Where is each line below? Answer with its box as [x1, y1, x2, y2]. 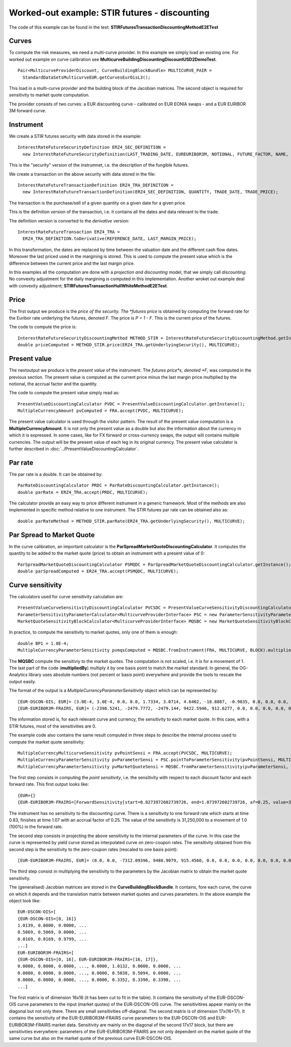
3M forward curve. [9, 108, 47, 114]
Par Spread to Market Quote [9, 531, 95, 539]
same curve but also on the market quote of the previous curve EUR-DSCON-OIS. [9, 1035, 172, 1041]
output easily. [9, 678, 36, 684]
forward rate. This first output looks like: [9, 781, 89, 787]
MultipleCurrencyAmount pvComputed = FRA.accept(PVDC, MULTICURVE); [17, 408, 184, 414]
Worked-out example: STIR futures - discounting [9, 7, 210, 18]
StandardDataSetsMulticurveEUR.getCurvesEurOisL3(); [22, 74, 151, 80]
